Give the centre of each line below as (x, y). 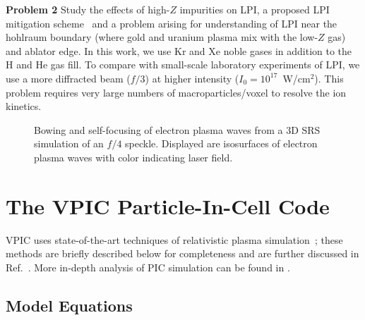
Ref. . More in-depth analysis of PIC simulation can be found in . (148, 267)
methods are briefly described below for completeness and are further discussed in (182, 253)
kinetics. (24, 106)
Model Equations (69, 305)
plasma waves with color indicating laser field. (133, 157)
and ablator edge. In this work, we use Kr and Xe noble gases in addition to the (179, 50)
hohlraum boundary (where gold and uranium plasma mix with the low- (162, 37)
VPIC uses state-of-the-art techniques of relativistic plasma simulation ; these (174, 239)
